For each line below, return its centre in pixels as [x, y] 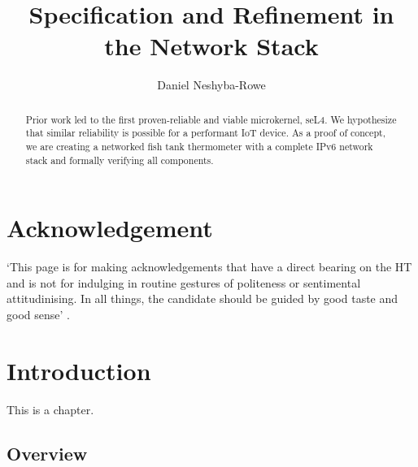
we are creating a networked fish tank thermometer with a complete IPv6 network [199, 147]
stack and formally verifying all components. [120, 160]
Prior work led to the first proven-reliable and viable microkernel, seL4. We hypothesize [211, 119]
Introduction [79, 370]
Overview [47, 453]
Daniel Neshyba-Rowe [211, 85]
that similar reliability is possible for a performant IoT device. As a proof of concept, [205, 133]
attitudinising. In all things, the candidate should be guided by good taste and [202, 298]
